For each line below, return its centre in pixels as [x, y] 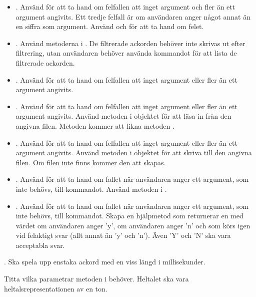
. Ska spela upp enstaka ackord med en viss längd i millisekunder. [105, 262]
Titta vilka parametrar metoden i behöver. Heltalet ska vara [96, 279]
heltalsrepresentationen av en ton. [56, 288]
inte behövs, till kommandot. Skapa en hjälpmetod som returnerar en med [129, 216]
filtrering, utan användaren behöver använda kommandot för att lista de [126, 53]
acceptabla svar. [40, 245]
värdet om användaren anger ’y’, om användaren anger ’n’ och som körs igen [133, 225]
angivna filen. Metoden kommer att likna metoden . [95, 125]
